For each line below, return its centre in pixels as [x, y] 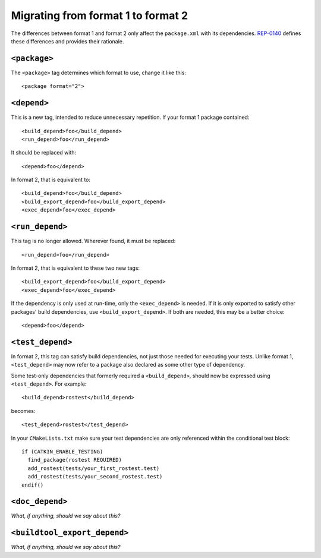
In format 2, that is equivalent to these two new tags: [75, 268]
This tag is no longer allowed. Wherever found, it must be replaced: [93, 241]
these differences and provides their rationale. [67, 41]
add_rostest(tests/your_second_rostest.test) [95, 477]
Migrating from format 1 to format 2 [100, 15]
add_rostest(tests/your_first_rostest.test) [94, 468]
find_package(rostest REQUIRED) [75, 460]
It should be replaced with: [44, 153]
